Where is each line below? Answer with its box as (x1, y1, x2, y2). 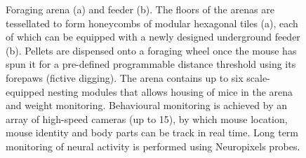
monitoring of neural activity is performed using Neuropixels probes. (6, 138, 300, 153)
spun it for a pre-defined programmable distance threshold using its (6, 57, 296, 71)
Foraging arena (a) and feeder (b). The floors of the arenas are (6, 2, 274, 16)
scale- (246, 70, 270, 85)
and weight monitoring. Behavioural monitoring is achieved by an (6, 98, 287, 113)
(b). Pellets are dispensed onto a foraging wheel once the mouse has (6, 43, 297, 57)
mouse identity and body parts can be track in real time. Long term (6, 125, 299, 140)
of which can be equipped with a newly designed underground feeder (6, 29, 300, 44)
